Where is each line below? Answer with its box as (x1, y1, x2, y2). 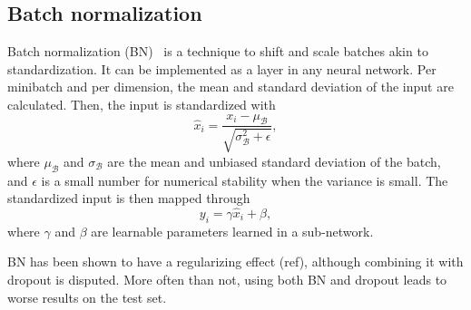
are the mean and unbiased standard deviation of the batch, (107, 151, 441, 170)
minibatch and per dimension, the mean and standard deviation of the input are (7, 77, 454, 96)
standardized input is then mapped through (7, 189, 250, 208)
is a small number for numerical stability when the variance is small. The (41, 170, 448, 189)
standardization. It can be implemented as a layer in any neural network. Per (7, 59, 437, 78)
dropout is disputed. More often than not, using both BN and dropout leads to (7, 269, 447, 288)
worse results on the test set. (7, 287, 167, 306)
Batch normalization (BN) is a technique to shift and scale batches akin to (7, 42, 428, 61)
